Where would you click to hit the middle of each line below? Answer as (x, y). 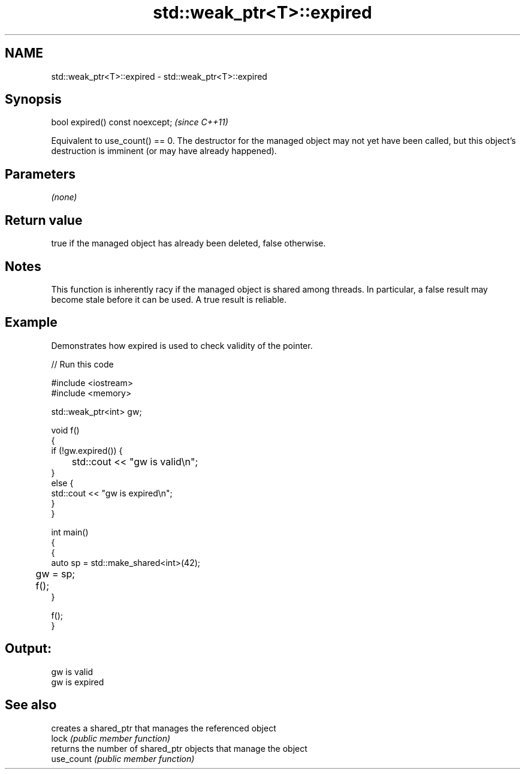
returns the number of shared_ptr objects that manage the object (179, 748)
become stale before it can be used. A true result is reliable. (169, 299)
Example (31, 323)
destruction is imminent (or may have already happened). (164, 151)
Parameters (40, 174)
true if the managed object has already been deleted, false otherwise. (188, 243)
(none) (64, 197)
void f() (65, 430)
